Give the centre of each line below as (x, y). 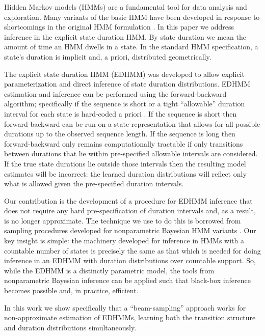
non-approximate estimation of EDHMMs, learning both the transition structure (130, 317)
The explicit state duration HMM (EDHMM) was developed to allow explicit (124, 74)
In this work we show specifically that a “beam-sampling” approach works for (125, 307)
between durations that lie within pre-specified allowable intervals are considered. (131, 153)
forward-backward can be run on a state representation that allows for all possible (132, 123)
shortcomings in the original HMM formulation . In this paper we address (119, 27)
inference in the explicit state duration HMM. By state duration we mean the (125, 36)
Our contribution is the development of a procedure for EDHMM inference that (128, 200)
